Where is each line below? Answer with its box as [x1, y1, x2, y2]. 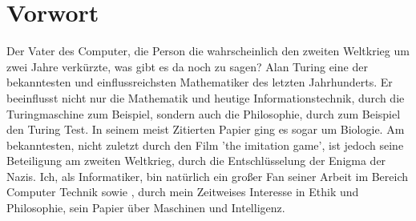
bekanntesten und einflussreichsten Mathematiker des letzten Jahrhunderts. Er [6, 74, 393, 90]
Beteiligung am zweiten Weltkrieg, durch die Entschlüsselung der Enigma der [6, 152, 386, 169]
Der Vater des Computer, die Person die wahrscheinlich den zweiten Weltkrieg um [6, 42, 410, 59]
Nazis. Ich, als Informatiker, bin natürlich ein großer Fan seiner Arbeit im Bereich [6, 167, 409, 184]
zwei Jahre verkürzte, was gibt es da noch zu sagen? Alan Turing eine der [6, 58, 368, 74]
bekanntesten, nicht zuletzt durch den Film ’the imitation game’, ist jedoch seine [6, 136, 404, 153]
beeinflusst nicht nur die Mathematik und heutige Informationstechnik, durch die [6, 89, 405, 106]
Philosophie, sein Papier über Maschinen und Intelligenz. [6, 199, 285, 216]
